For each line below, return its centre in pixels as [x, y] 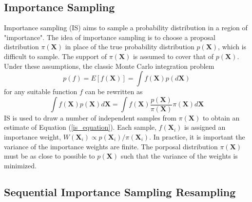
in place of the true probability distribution [130, 47]
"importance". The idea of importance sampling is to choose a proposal [110, 37]
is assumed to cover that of [173, 56]
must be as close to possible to [49, 156]
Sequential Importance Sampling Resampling [120, 192]
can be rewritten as [114, 91]
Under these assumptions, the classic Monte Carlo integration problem [109, 66]
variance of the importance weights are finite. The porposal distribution [111, 146]
